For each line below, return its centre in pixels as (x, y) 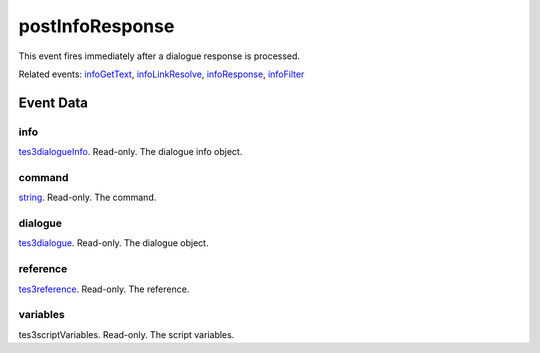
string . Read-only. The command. (87, 197)
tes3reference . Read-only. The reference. (104, 289)
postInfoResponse (96, 26)
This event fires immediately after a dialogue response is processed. (159, 56)
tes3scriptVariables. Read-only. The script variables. (126, 334)
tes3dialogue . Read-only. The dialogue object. (113, 243)
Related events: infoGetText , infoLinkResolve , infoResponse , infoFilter (161, 74)
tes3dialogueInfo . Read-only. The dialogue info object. (130, 152)
